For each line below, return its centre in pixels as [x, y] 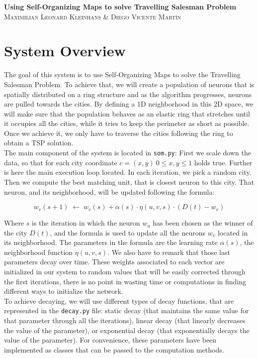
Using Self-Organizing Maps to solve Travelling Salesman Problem [120, 6]
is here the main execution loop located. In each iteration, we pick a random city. [128, 172]
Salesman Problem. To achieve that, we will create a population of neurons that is [129, 84]
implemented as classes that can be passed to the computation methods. [114, 349]
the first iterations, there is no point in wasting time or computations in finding [125, 281]
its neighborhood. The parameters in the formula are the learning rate [111, 242]
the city [16, 232]
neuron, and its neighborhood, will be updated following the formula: [109, 191]
